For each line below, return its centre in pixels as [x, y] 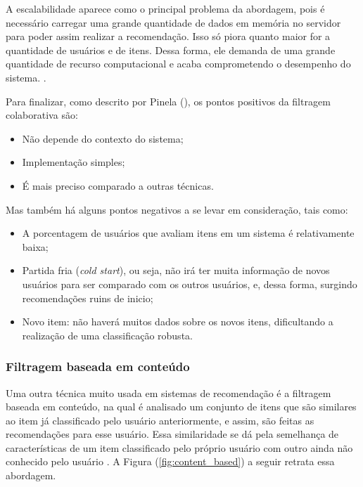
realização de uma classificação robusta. [107, 335]
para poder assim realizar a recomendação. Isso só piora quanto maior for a [168, 36]
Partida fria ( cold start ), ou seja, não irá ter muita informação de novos [176, 270]
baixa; [35, 246]
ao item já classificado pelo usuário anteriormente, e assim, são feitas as [160, 420]
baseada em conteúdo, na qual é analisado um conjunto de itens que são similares [181, 407]
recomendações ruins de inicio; [88, 298]
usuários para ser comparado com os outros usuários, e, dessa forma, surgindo [190, 284]
